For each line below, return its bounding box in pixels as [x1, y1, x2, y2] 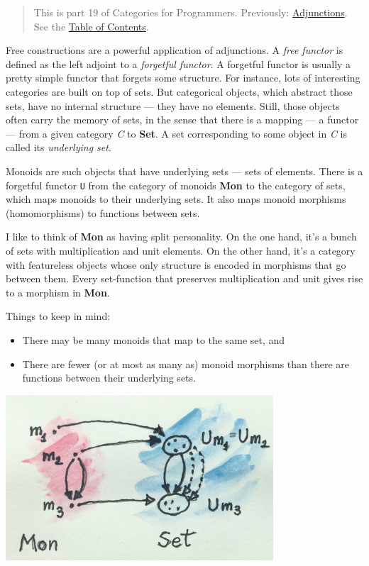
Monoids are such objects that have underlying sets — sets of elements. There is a [6, 163, 363, 178]
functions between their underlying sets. [22, 370, 196, 385]
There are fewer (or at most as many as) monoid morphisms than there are [22, 356, 350, 371]
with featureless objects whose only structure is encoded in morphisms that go [6, 257, 346, 272]
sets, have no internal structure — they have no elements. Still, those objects [6, 98, 340, 113]
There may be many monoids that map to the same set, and [22, 332, 285, 347]
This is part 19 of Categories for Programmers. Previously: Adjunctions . [33, 5, 348, 19]
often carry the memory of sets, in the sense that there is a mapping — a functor [6, 112, 359, 127]
